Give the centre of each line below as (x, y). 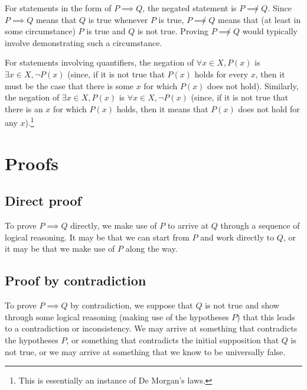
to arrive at (188, 225)
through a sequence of (260, 225)
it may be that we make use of (60, 248)
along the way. (151, 248)
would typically (270, 31)
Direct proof (43, 201)
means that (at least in (259, 19)
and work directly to (237, 237)
